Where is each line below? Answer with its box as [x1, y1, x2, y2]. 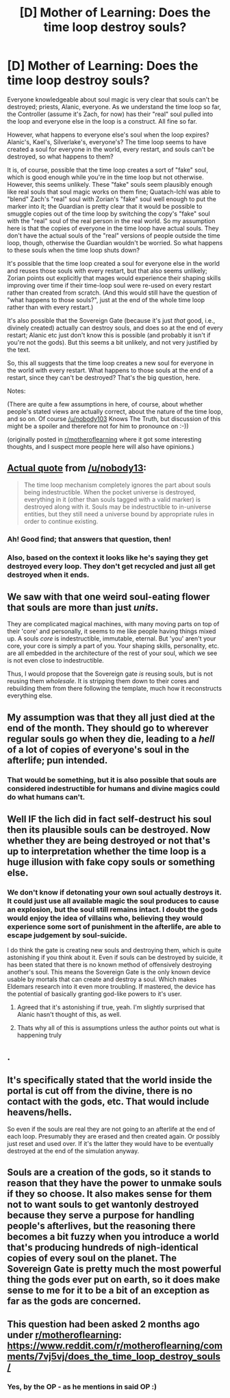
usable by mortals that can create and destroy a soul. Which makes [7, 975, 197, 983]
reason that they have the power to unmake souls [7, 1178, 222, 1189]
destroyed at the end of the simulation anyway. [7, 1147, 140, 1155]
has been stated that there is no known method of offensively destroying [7, 961, 212, 969]
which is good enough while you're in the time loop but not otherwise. [7, 173, 204, 181]
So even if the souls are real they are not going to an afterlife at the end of [7, 1125, 216, 1133]
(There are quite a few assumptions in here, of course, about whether [7, 400, 203, 408]
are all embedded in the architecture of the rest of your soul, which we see [7, 649, 218, 657]
